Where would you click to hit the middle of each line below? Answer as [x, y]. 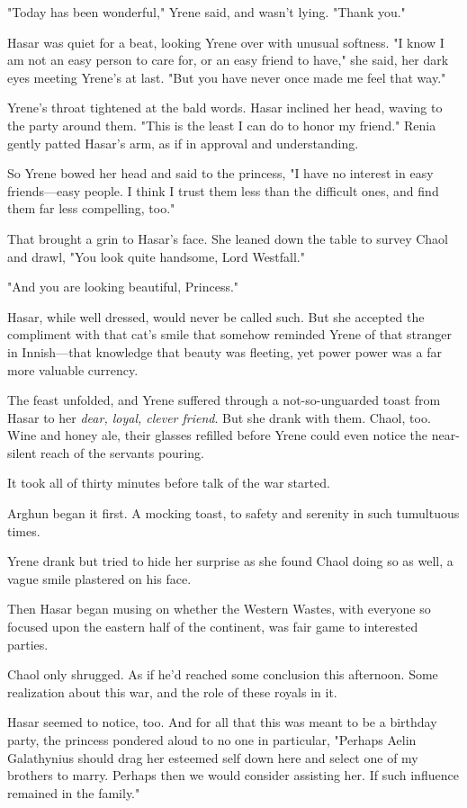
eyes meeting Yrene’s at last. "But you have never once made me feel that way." [227, 77]
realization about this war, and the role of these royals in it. [172, 691]
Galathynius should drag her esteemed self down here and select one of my [213, 757]
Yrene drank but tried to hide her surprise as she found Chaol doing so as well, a [230, 561]
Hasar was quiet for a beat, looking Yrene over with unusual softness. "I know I [226, 42]
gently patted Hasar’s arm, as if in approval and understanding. [183, 143]
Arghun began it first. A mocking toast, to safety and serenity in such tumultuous [233, 513]
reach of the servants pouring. [122, 452]
